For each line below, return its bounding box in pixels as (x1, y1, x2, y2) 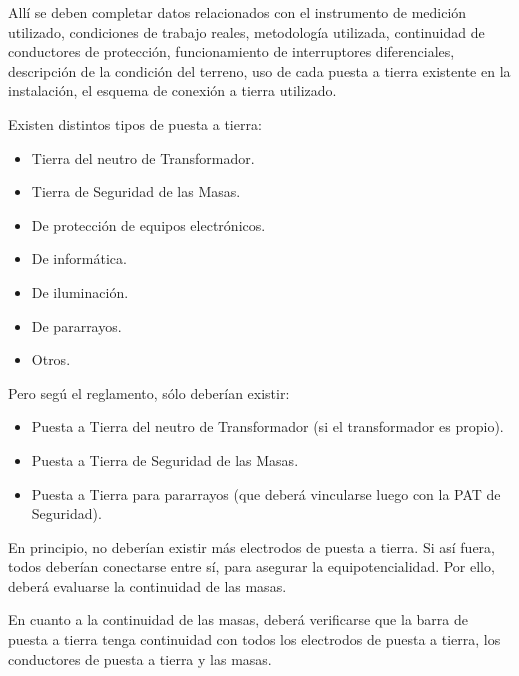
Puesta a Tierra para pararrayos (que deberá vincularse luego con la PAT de (31, 483, 501, 504)
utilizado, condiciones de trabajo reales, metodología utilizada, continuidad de (8, 21, 485, 42)
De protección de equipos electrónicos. (31, 214, 266, 235)
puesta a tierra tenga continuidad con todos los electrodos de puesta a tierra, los (8, 629, 501, 650)
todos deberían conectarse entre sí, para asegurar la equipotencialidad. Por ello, (8, 556, 495, 577)
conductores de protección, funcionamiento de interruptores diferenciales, (8, 41, 455, 62)
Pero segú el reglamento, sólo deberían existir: (8, 382, 290, 403)
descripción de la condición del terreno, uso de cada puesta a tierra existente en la (8, 60, 511, 81)
